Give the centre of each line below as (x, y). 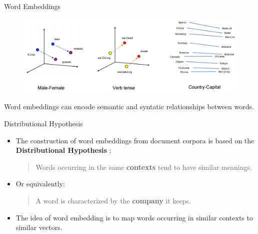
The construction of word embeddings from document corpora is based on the (135, 140)
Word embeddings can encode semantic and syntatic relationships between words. (129, 106)
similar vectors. (39, 227)
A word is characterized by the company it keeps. (113, 200)
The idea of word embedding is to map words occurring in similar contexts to (134, 217)
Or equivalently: (40, 184)
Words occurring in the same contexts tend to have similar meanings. (144, 167)
